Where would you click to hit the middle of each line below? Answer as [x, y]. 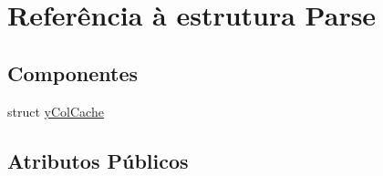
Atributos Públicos [98, 160]
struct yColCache [56, 111]
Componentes [73, 72]
